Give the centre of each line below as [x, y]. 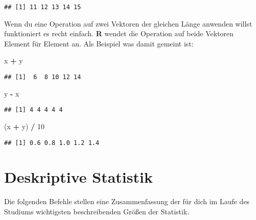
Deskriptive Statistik [78, 177]
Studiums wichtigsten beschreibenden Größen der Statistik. [97, 211]
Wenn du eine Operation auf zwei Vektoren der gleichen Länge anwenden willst [128, 23]
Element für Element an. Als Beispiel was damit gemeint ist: [99, 43]
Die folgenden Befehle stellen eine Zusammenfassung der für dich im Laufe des [127, 201]
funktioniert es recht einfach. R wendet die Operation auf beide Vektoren [119, 33]
